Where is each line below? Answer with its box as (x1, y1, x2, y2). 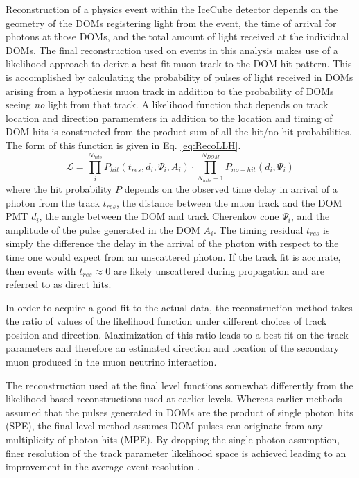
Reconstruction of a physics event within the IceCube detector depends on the (6, 2, 338, 16)
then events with (6, 263, 76, 278)
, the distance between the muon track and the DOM (116, 195, 342, 210)
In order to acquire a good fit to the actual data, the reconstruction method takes (6, 300, 353, 314)
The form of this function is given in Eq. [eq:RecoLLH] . (6, 137, 241, 152)
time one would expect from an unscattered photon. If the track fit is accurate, (6, 249, 341, 264)
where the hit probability (6, 181, 112, 196)
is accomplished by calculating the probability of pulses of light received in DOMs (6, 69, 353, 84)
